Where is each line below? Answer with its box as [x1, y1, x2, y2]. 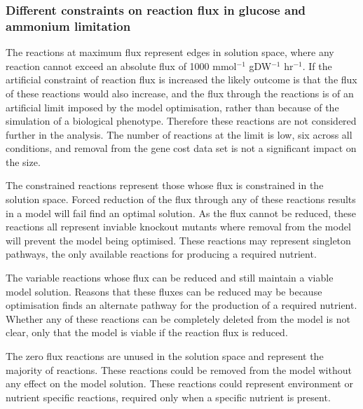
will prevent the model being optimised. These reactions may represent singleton [6, 233, 351, 247]
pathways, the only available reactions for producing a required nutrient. [6, 247, 317, 261]
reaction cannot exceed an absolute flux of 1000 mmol [6, 58, 237, 73]
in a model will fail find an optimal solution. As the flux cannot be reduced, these [6, 205, 357, 220]
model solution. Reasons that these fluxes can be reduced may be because [6, 284, 322, 298]
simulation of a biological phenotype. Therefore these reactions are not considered [6, 113, 357, 128]
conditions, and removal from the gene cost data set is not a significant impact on [6, 141, 357, 155]
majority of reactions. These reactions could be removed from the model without [6, 362, 352, 377]
